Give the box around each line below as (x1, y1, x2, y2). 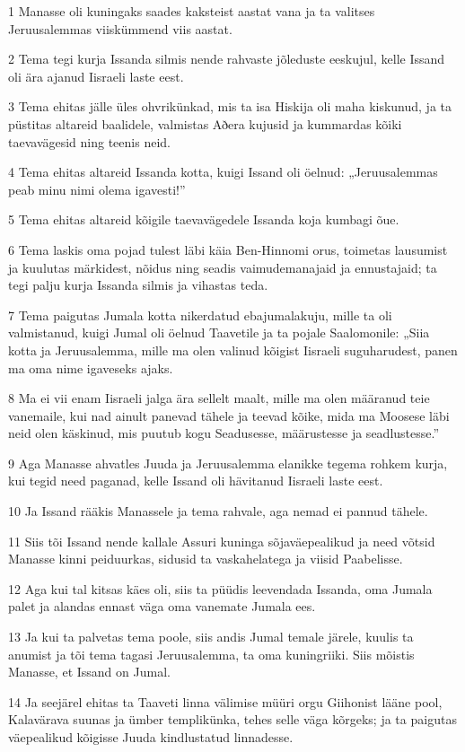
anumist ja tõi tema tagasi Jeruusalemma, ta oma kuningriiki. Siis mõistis (8, 644, 415, 663)
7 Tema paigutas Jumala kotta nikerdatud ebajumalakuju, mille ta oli (8, 305, 392, 324)
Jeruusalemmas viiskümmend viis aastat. (8, 19, 232, 38)
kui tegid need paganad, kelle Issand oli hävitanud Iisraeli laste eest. (8, 471, 383, 490)
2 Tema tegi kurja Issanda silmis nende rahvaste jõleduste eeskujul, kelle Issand (8, 49, 445, 68)
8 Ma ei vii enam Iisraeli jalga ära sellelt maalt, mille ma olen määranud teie (8, 389, 430, 407)
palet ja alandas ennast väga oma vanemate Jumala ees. (8, 597, 316, 616)
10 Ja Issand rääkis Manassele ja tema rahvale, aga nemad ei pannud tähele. (8, 502, 428, 520)
